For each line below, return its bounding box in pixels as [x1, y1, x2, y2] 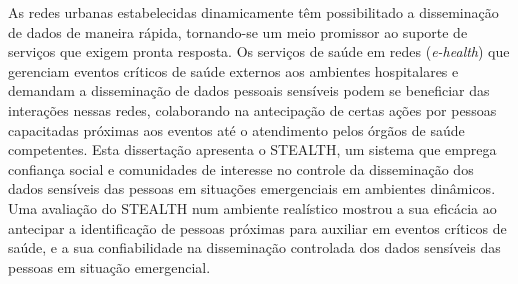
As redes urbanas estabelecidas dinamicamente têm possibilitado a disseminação [8, 2, 499, 22]
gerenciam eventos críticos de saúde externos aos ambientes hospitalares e [8, 60, 459, 81]
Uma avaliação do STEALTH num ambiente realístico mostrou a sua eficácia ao [8, 197, 497, 218]
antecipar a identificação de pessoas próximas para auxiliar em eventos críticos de [8, 217, 507, 238]
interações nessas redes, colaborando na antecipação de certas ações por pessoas [8, 99, 497, 120]
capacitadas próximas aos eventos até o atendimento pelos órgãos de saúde [8, 119, 465, 140]
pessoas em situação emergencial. [8, 256, 211, 277]
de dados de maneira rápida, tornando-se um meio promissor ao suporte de [8, 21, 468, 42]
